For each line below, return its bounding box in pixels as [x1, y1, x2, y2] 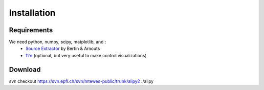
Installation [9, 7, 56, 18]
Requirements [9, 26, 53, 34]
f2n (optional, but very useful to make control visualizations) [25, 52, 147, 58]
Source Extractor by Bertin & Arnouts [25, 45, 100, 51]
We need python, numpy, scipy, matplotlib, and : [9, 39, 106, 45]
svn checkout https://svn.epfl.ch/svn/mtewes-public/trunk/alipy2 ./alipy [9, 78, 154, 84]
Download [9, 65, 41, 73]
